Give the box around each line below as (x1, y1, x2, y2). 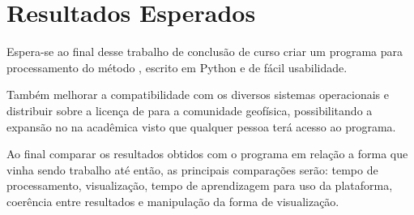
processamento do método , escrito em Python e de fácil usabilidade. (6, 58, 348, 75)
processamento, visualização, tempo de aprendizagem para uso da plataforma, (6, 177, 393, 194)
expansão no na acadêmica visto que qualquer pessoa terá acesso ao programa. (6, 118, 396, 135)
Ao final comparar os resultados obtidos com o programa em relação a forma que (6, 145, 408, 162)
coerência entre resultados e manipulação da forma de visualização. (6, 192, 339, 209)
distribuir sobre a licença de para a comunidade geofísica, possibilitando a (6, 101, 373, 118)
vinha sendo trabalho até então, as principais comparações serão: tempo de (6, 161, 378, 178)
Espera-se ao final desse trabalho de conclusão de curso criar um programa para (6, 43, 403, 60)
